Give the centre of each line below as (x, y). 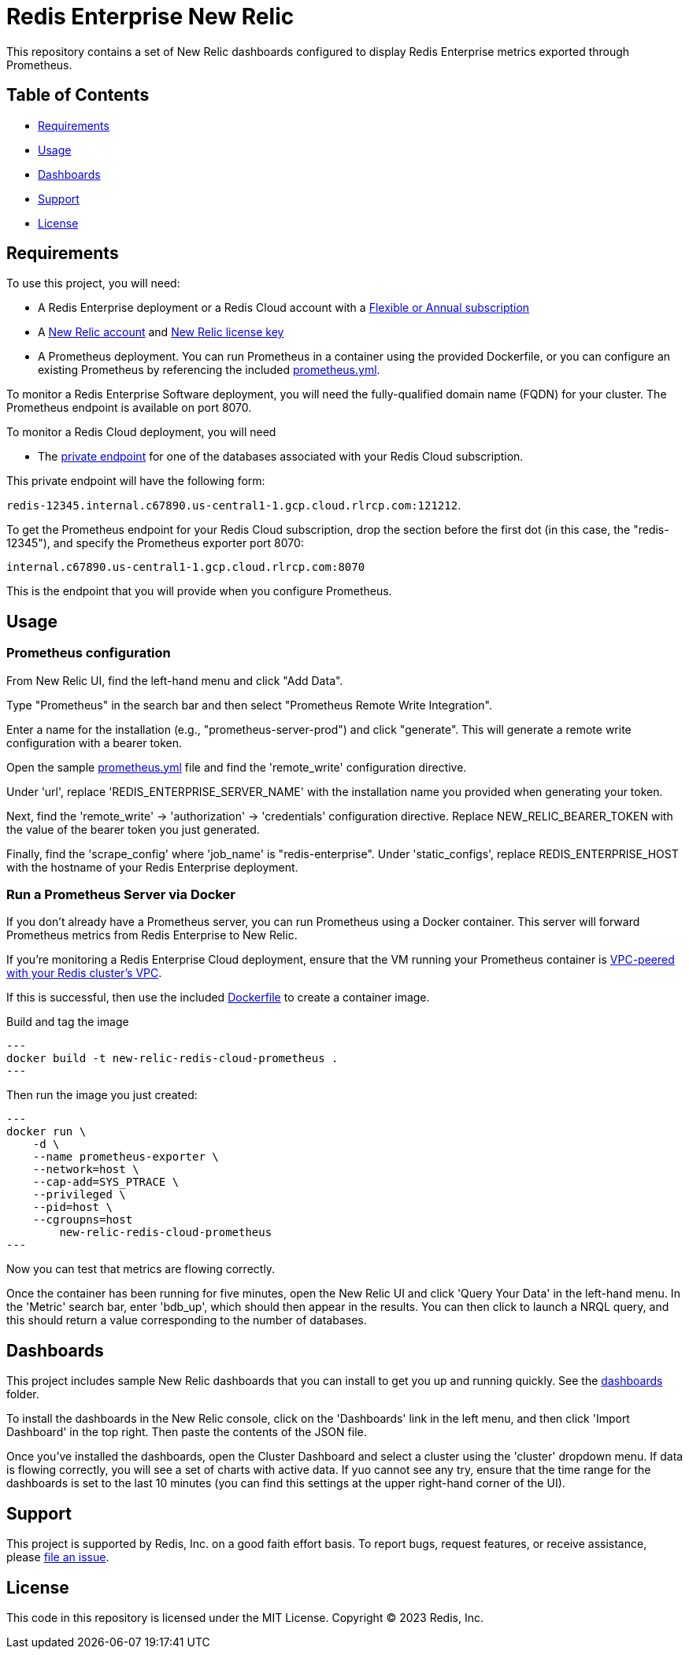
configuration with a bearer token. (94, 742)
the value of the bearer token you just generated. (133, 829)
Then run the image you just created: (102, 1095)
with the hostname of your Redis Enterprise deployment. (152, 867)
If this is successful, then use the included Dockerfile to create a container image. (218, 998)
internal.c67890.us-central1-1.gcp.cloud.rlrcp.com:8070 (186, 567)
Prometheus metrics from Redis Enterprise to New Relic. (152, 935)
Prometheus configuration (89, 653)
